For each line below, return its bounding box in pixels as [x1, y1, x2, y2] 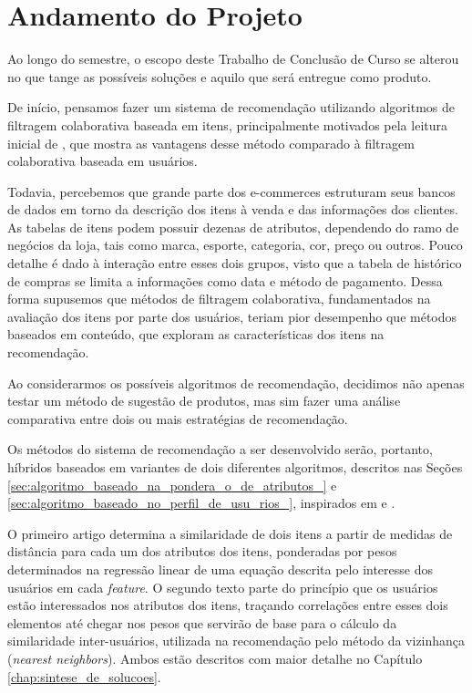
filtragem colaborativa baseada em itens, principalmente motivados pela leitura [7, 115, 447, 134]
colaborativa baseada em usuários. [7, 151, 198, 171]
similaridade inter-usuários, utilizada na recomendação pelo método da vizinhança [7, 631, 466, 650]
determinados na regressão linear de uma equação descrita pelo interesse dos [7, 559, 433, 578]
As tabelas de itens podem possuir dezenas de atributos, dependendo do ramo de [7, 217, 459, 236]
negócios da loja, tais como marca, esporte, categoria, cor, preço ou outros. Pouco [7, 235, 463, 254]
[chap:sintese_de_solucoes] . [7, 667, 161, 686]
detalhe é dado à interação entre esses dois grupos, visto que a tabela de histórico [7, 253, 462, 273]
